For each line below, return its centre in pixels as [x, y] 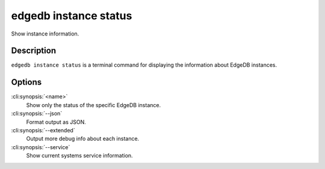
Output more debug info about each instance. [83, 139]
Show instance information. [45, 34]
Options [26, 82]
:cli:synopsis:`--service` [41, 147]
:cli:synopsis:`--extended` [43, 130]
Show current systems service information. [79, 156]
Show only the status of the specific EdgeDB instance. [94, 105]
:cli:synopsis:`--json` [37, 114]
